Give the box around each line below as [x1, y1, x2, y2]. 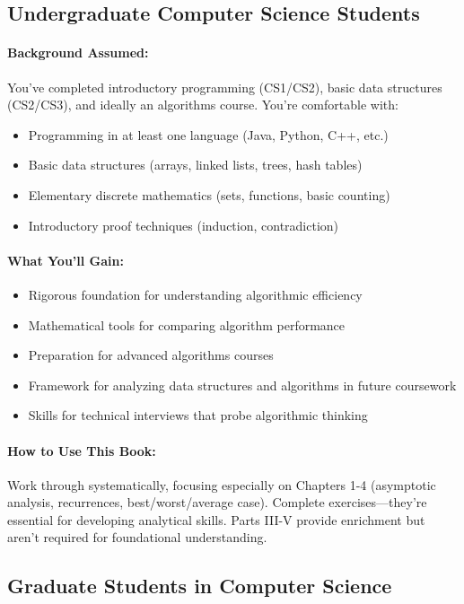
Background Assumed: [7, 43, 149, 62]
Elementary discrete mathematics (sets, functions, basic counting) [28, 185, 390, 204]
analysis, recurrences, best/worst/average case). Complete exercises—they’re [7, 493, 427, 512]
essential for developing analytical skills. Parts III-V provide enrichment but [7, 510, 425, 529]
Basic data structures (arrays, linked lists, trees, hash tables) [28, 155, 363, 174]
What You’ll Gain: [7, 250, 124, 269]
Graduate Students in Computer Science [7, 572, 392, 600]
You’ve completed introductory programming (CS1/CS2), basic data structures [7, 77, 442, 96]
